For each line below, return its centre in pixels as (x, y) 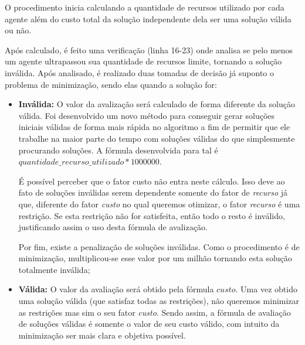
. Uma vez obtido (266, 289)
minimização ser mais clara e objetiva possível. (102, 335)
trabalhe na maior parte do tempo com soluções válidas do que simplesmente (157, 138)
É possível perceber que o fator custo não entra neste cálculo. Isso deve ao (152, 181)
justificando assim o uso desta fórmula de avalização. (113, 227)
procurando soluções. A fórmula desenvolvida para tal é (118, 150)
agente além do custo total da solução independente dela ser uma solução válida (148, 18)
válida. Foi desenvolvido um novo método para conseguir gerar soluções (147, 115)
